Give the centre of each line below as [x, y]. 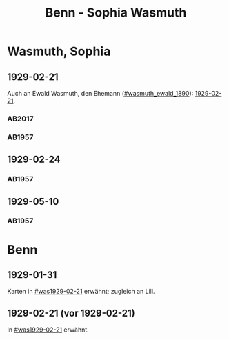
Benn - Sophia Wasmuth [116, 13]
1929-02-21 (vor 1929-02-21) [71, 313]
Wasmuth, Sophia [59, 51]
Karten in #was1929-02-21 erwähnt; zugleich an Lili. [81, 292]
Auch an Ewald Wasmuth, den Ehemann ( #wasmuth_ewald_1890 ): [100, 93]
